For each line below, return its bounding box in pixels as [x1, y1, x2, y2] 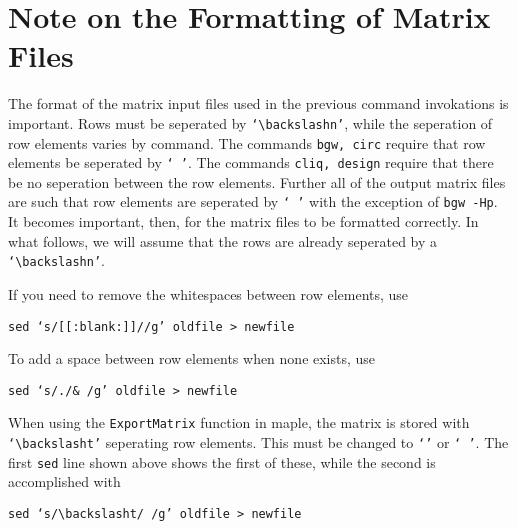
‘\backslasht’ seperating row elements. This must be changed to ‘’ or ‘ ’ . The [8, 432, 509, 453]
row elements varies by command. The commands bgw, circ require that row [8, 132, 486, 153]
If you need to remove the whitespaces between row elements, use [8, 283, 409, 304]
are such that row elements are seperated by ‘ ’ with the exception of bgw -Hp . [8, 191, 498, 212]
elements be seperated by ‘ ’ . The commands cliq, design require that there [8, 152, 494, 173]
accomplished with [8, 471, 121, 492]
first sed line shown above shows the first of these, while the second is [8, 451, 436, 472]
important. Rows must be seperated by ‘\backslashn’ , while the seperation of [8, 112, 493, 133]
